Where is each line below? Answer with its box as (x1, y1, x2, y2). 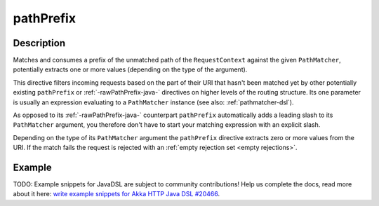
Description (13, 37, 66, 49)
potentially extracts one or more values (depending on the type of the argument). (13, 65, 248, 74)
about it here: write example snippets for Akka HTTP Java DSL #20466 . (13, 190, 220, 198)
